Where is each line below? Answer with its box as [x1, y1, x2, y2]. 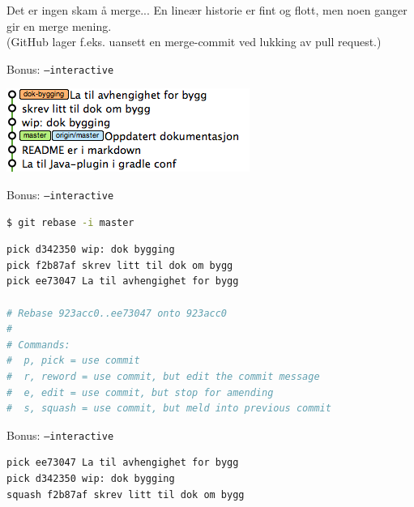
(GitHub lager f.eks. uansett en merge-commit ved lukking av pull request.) [6, 33, 382, 50]
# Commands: [6, 339, 70, 351]
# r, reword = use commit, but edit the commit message [6, 371, 320, 383]
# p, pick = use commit [6, 355, 140, 367]
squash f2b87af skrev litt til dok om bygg [6, 488, 245, 501]
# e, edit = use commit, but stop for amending [6, 386, 274, 398]
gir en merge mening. [6, 17, 112, 34]
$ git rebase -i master [6, 216, 134, 228]
